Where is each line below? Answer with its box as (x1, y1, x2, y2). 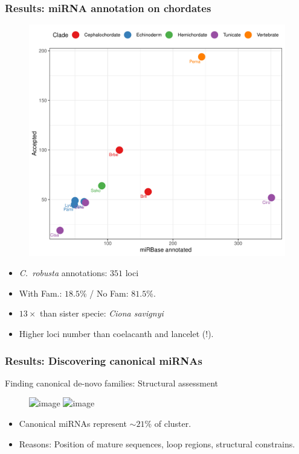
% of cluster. (144, 417, 191, 430)
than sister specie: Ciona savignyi (40, 307, 164, 320)
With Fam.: (19, 286, 62, 299)
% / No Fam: (79, 286, 129, 299)
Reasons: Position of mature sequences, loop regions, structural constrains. (19, 437, 295, 450)
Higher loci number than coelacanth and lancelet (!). (19, 327, 214, 340)
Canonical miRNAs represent (19, 417, 127, 430)
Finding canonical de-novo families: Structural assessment (5, 376, 218, 389)
